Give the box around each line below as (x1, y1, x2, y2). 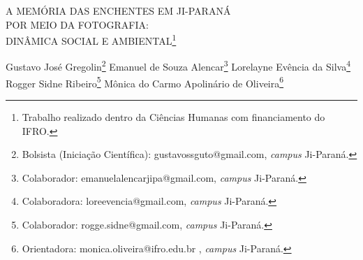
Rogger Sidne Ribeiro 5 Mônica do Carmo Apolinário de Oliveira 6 (6, 73, 284, 90)
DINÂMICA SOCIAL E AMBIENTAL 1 (6, 31, 177, 48)
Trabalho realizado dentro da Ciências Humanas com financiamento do (22, 109, 325, 124)
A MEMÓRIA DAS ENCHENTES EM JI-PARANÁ (6, 3, 231, 17)
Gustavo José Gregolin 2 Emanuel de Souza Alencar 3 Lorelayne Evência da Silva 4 (6, 57, 351, 74)
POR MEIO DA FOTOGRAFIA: (6, 17, 149, 31)
